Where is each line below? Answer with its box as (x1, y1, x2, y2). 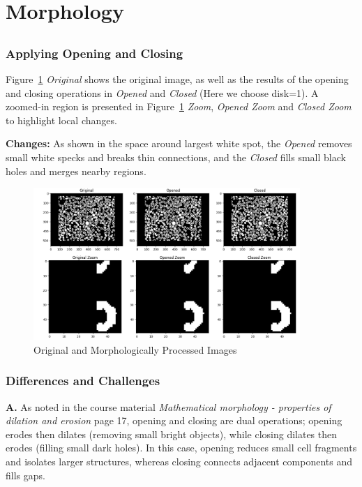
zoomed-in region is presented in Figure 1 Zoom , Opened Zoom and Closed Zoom (6, 99, 352, 114)
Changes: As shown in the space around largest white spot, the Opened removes (6, 136, 352, 151)
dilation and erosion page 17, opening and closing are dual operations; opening (6, 413, 342, 428)
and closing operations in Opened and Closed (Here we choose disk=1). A (6, 85, 319, 100)
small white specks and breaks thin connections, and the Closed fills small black (6, 150, 346, 165)
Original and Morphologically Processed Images (33, 342, 237, 357)
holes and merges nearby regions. (6, 163, 146, 178)
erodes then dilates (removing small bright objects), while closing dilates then (6, 426, 338, 441)
